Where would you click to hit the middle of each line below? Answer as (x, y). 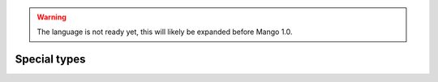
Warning (52, 17)
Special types (50, 60)
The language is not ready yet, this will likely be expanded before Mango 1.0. (165, 32)
